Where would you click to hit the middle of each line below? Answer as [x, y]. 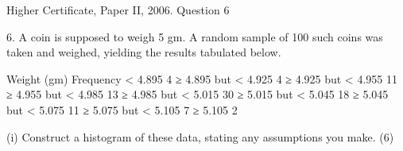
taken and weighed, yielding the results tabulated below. [144, 52]
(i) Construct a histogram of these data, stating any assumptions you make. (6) [200, 136]
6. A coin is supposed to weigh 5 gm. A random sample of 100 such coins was [195, 36]
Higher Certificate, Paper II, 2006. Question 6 [118, 10]
